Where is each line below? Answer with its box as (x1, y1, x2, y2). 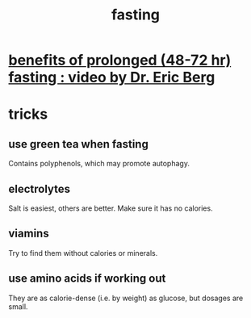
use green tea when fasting (8, 137, 149, 151)
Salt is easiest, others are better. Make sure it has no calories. (8, 203, 213, 213)
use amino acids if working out (8, 272, 166, 286)
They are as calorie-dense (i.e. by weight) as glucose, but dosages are (8, 293, 244, 303)
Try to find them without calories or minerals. (8, 248, 158, 257)
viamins (8, 227, 50, 241)
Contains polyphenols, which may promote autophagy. (8, 159, 190, 169)
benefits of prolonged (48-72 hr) (8, 51, 232, 69)
